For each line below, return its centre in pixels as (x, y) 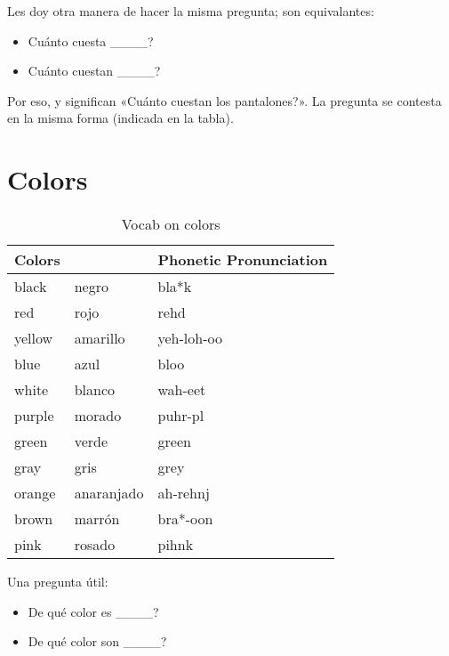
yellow (34, 338)
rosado (95, 545)
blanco (95, 390)
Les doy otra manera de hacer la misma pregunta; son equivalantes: (191, 11)
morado (98, 416)
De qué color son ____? (97, 641)
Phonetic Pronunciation (243, 260)
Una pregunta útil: (58, 582)
